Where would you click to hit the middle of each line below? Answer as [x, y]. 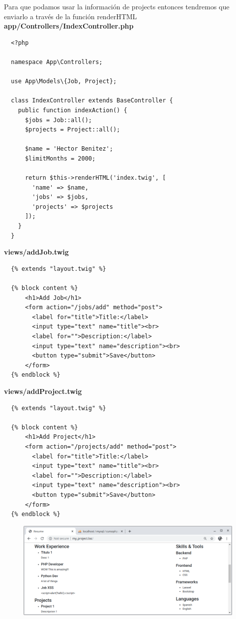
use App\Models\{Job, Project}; [64, 81]
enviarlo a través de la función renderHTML [71, 16]
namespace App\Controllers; [57, 62]
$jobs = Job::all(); [58, 120]
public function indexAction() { [73, 110]
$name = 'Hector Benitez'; [69, 149]
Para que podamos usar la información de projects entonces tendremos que [117, 6]
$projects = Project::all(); [73, 130]
